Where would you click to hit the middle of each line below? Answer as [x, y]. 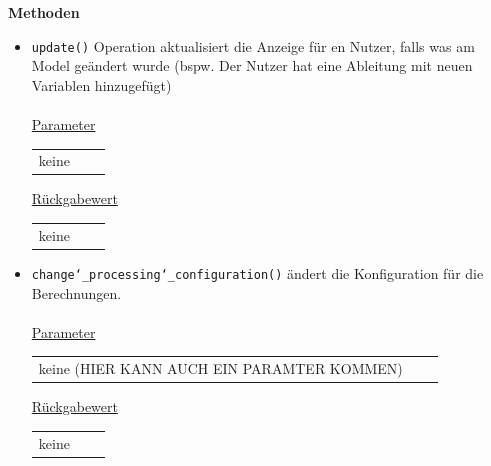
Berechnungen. [76, 292]
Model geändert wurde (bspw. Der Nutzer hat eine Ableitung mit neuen [252, 65]
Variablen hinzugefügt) [101, 84]
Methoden [44, 12]
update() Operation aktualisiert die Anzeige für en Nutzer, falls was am [253, 45]
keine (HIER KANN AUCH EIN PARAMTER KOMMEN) [220, 368]
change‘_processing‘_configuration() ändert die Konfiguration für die [257, 272]
